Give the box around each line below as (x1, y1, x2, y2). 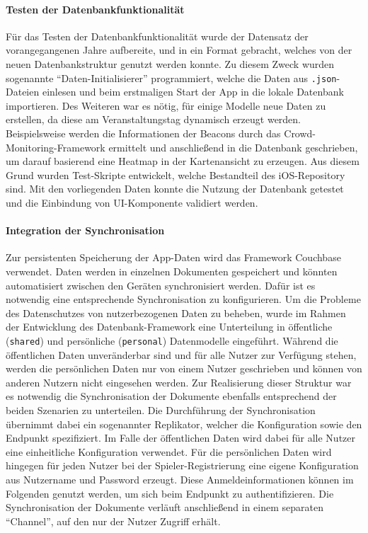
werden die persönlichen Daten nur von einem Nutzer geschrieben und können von (6, 361, 362, 376)
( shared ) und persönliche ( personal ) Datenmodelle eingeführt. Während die (6, 333, 338, 348)
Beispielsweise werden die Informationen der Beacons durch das (6, 126, 281, 141)
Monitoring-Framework (6, 139, 105, 154)
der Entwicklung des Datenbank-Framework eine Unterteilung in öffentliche (6, 319, 333, 334)
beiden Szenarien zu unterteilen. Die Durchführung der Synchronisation (6, 402, 316, 417)
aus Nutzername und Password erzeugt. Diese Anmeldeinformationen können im (6, 471, 354, 486)
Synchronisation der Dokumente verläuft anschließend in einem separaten (6, 500, 323, 515)
